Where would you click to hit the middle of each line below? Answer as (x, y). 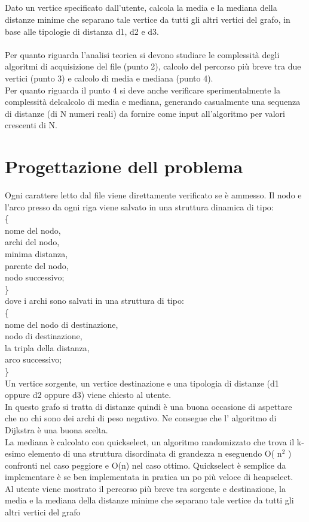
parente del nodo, (37, 265)
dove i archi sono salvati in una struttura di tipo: (94, 301)
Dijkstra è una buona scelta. (56, 429)
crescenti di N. (31, 125)
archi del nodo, (32, 242)
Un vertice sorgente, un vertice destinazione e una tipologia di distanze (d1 (142, 383)
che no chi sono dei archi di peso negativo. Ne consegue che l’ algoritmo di (141, 418)
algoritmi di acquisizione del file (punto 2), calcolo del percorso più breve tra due (153, 66)
